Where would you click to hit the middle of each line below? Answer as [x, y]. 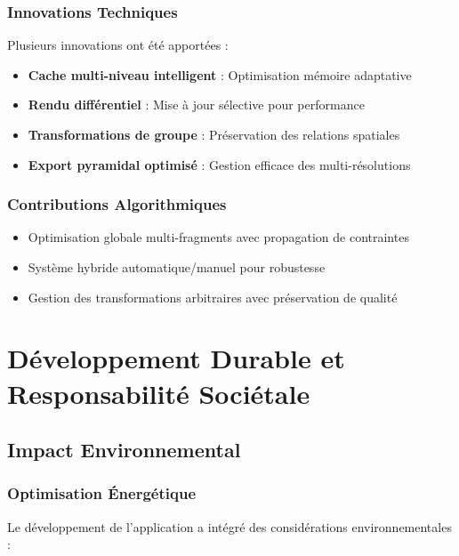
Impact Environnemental [124, 450]
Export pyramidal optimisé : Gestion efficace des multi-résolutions [219, 164]
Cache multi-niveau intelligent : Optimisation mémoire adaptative [220, 74]
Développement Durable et [176, 358]
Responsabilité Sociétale [159, 393]
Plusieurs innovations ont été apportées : [118, 45]
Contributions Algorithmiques [117, 204]
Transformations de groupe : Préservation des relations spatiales [214, 134]
